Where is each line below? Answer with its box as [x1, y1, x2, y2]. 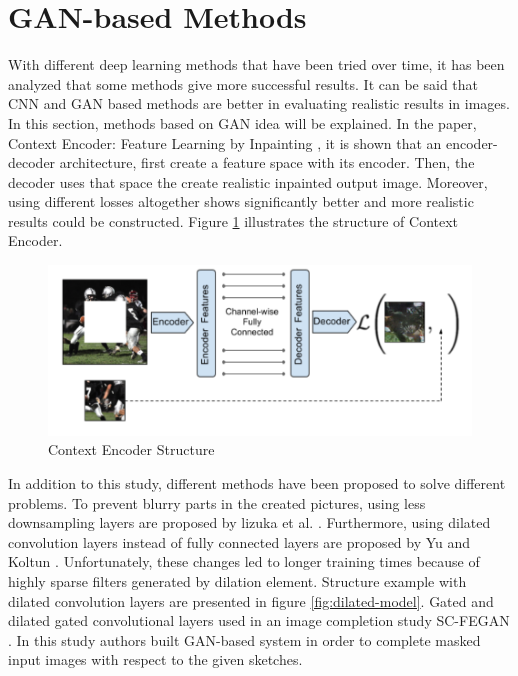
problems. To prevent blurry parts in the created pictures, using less [8, 492, 426, 513]
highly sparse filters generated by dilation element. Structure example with [8, 570, 467, 591]
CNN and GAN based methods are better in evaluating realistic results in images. [8, 93, 510, 114]
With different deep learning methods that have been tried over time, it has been [8, 54, 505, 75]
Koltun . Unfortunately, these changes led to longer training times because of [8, 551, 480, 572]
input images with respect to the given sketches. [8, 649, 303, 670]
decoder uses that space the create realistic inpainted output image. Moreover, [8, 171, 488, 192]
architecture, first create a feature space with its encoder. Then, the [59, 152, 475, 173]
